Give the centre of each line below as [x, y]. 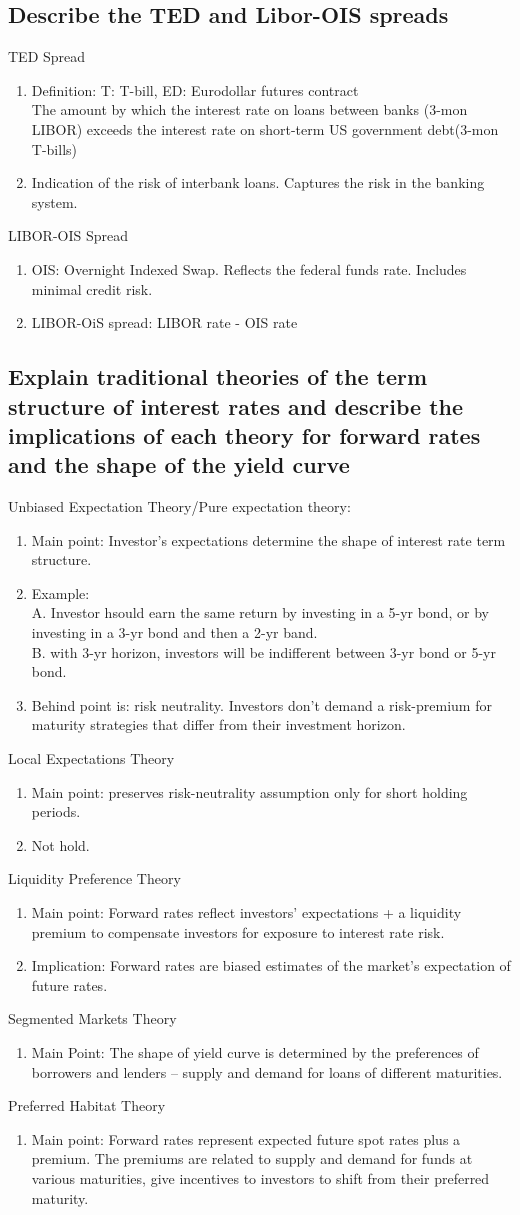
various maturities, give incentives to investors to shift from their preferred [260, 1177]
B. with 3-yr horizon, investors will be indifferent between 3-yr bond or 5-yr [263, 651]
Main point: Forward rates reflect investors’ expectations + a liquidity [246, 912]
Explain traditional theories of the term [218, 376]
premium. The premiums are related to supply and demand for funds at [252, 1158]
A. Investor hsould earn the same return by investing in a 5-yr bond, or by [260, 612]
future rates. [69, 984]
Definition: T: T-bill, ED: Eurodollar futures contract [195, 89]
